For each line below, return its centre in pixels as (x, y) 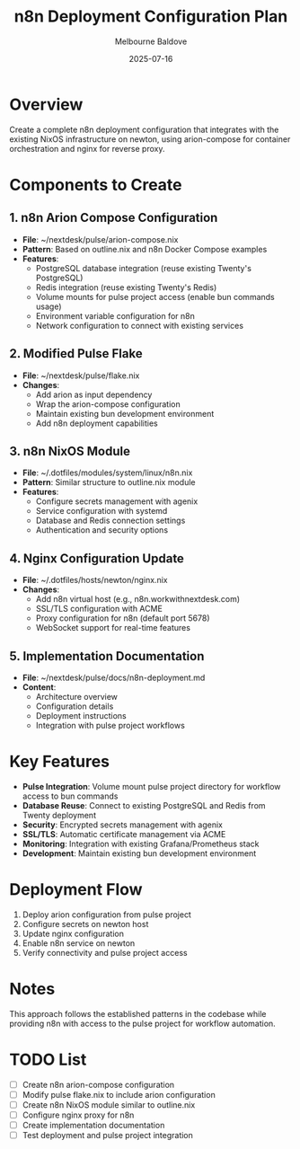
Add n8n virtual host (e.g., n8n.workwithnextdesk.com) (138, 599)
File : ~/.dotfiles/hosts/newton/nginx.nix (95, 580)
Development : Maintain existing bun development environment (139, 853)
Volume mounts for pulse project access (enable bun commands (155, 296)
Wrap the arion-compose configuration (108, 404)
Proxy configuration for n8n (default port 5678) (123, 618)
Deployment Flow (76, 890)
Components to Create (96, 185)
